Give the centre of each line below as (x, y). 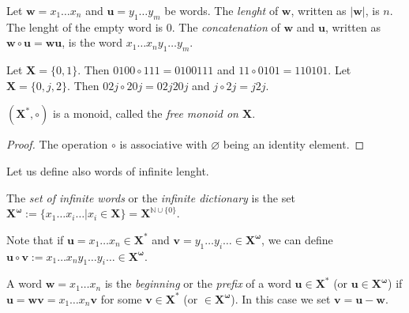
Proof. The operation (57, 144)
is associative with (163, 144)
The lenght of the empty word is (85, 26)
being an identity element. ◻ (294, 144)
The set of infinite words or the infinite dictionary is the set (151, 197)
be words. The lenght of (221, 10)
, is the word (92, 42)
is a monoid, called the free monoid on (146, 113)
